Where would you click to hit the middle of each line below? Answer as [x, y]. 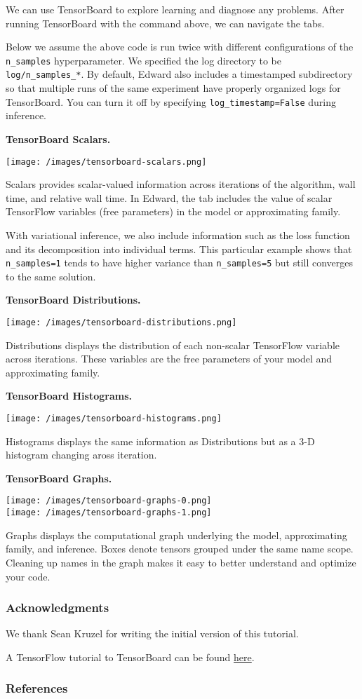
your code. [28, 576]
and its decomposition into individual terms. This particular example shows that [179, 249]
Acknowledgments [58, 608]
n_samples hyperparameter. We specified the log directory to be [143, 60]
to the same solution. [51, 276]
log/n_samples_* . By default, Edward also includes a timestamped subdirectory [179, 74]
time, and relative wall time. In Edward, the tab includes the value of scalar [169, 197]
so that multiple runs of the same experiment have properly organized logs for [173, 88]
